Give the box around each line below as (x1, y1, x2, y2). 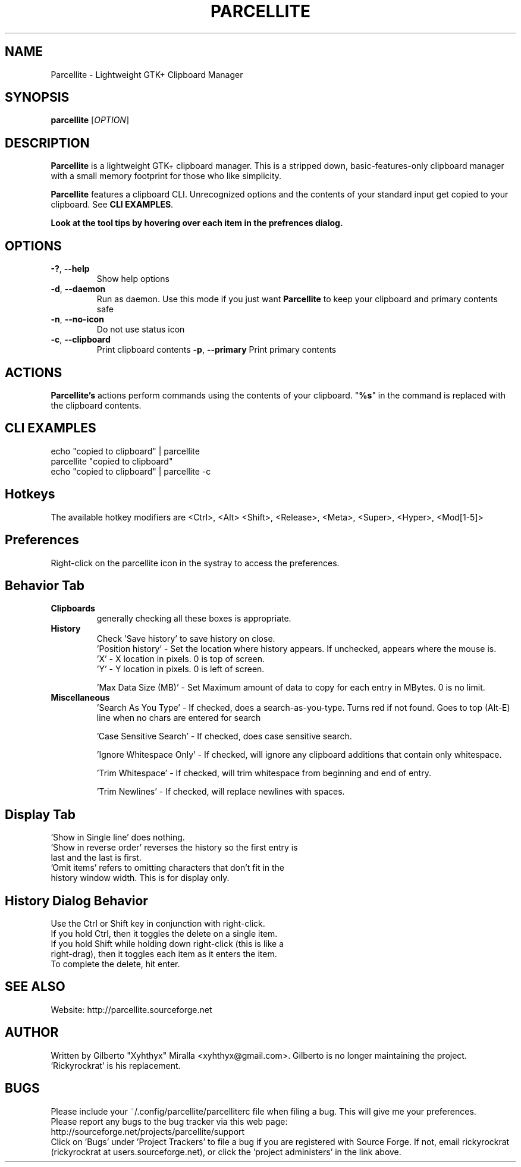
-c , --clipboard (51, 334, 111, 345)
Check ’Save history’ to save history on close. (96, 633, 275, 644)
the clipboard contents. (51, 400, 142, 410)
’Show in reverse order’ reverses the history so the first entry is (51, 842, 298, 853)
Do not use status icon (96, 324, 185, 335)
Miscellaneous (51, 692, 110, 703)
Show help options (96, 274, 170, 284)
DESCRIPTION (5, 135, 90, 150)
